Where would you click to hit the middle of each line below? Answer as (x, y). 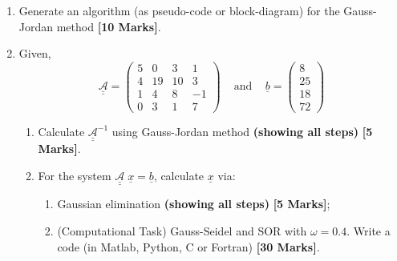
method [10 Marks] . (109, 26)
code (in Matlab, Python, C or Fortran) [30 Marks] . (188, 246)
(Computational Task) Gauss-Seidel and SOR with (182, 231)
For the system (75, 175)
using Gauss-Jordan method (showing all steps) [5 (242, 131)
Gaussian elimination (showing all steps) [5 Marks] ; (194, 204)
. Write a (369, 231)
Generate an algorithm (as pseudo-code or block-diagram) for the (179, 10)
